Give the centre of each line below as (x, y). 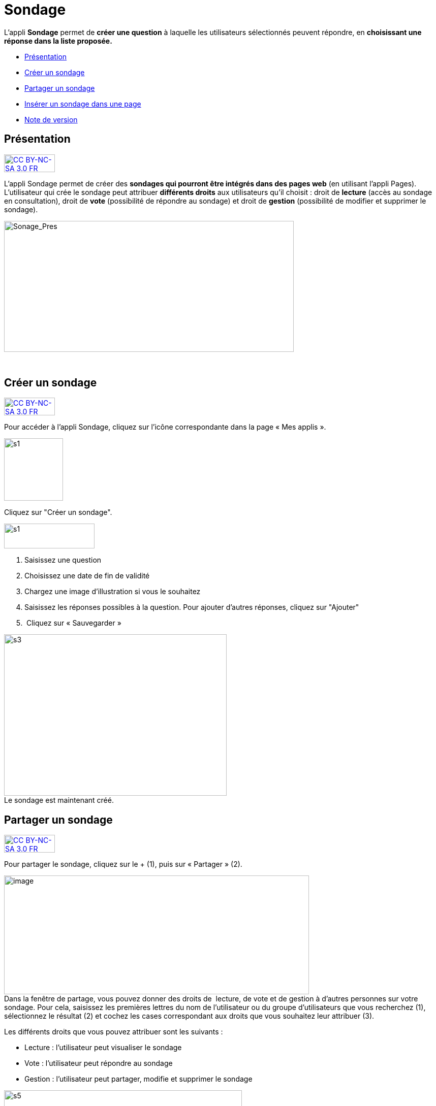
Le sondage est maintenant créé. (59, 800)
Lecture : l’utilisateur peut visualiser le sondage (103, 1048)
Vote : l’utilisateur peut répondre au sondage (99, 1063)
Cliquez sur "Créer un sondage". (58, 512)
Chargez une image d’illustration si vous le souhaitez (113, 592)
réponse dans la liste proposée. (58, 41)
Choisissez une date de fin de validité (87, 576)
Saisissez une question (63, 560)
